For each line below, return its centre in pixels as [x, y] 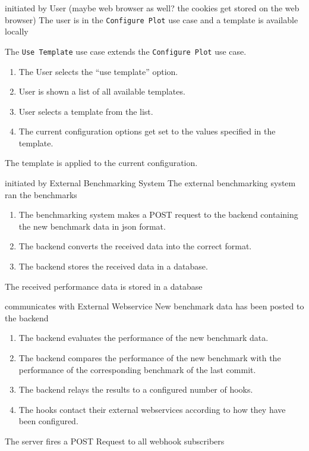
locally [17, 31]
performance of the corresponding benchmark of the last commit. [137, 369]
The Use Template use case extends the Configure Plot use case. [126, 51]
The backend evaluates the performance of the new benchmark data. [144, 338]
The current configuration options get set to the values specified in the [147, 131]
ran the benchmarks [41, 194]
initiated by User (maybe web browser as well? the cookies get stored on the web [152, 8]
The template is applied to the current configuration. [101, 163]
